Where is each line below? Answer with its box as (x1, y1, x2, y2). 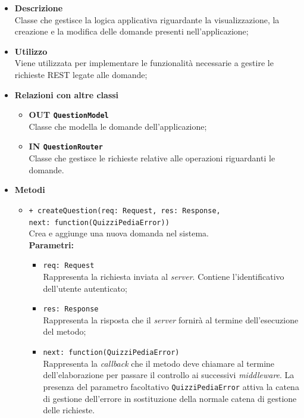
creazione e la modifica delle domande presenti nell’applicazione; (14, 25, 249, 38)
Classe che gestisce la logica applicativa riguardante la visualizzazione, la (14, 13, 280, 26)
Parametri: (29, 238, 74, 251)
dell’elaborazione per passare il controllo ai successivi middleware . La (43, 369, 294, 381)
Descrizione (14, 2, 63, 14)
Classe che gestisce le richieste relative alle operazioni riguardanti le (29, 152, 275, 164)
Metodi (14, 183, 45, 196)
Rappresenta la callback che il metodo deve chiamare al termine (43, 357, 275, 369)
